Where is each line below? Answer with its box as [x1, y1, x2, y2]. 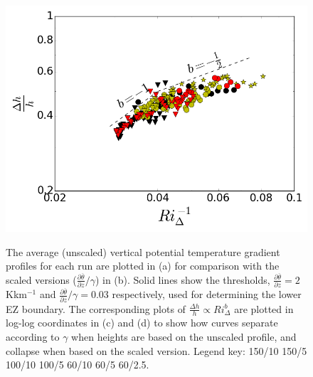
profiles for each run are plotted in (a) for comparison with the [6, 258, 280, 273]
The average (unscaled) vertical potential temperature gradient [6, 244, 280, 259]
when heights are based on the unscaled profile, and [71, 329, 297, 344]
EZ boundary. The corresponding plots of [6, 301, 186, 316]
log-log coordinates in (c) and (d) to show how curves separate [6, 315, 278, 330]
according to [6, 329, 60, 344]
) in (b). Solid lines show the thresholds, [95, 272, 270, 287]
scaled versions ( [6, 272, 77, 287]
